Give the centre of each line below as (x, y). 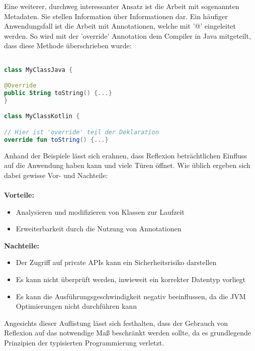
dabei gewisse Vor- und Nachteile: (56, 175)
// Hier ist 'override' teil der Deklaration (81, 132)
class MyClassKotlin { (42, 116)
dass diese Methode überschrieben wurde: (68, 46)
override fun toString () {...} (56, 140)
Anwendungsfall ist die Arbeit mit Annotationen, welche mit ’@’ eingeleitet (120, 26)
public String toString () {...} (58, 93)
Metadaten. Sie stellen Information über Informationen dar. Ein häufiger (116, 16)
